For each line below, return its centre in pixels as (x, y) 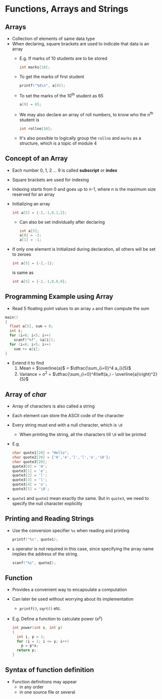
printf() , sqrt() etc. (40, 608)
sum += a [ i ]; (27, 349)
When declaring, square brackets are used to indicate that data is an (81, 44)
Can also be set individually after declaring (62, 222)
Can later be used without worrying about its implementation (73, 599)
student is (29, 120)
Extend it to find (28, 363)
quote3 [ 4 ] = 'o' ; (30, 485)
